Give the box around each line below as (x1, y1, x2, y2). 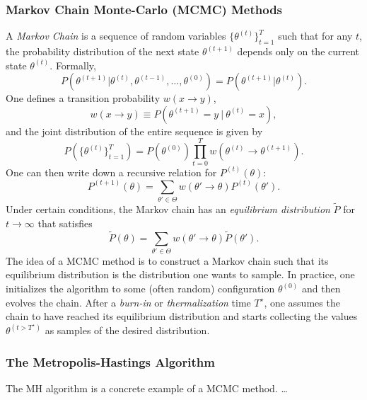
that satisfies (37, 215, 93, 230)
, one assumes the (264, 295, 340, 309)
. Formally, (49, 57, 96, 72)
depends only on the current (237, 44, 360, 59)
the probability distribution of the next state (6, 44, 199, 59)
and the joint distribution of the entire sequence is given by (6, 123, 263, 138)
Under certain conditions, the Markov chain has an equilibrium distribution (6, 202, 330, 217)
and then (301, 281, 341, 296)
